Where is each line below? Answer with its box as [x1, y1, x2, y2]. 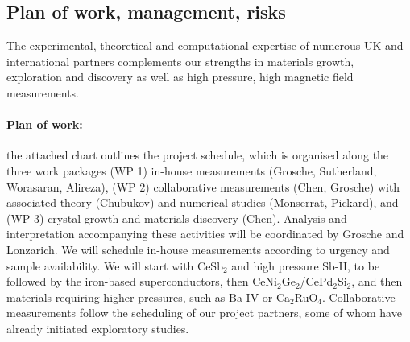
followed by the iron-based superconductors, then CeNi [6, 273, 277, 290]
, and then [351, 273, 403, 290]
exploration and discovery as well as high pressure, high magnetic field [6, 68, 354, 85]
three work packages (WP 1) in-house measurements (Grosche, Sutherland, [6, 162, 377, 179]
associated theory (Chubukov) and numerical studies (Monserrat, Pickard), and [6, 194, 399, 211]
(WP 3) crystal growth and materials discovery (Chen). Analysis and [6, 209, 347, 226]
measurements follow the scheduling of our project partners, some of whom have [6, 304, 402, 321]
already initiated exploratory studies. [6, 319, 189, 336]
